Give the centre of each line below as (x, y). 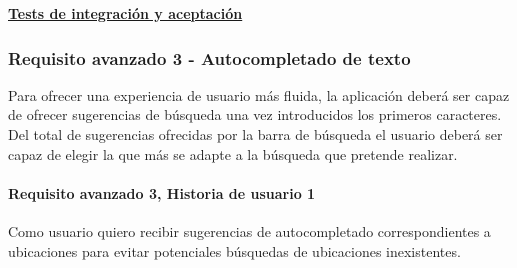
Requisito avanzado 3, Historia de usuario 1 (162, 192)
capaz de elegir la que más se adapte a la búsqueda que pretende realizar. (233, 153)
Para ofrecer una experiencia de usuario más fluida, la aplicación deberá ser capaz (259, 94)
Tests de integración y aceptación (125, 13)
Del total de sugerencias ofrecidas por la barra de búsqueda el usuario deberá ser (255, 134)
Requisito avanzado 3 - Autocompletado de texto (209, 57)
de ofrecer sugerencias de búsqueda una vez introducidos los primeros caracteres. (255, 114)
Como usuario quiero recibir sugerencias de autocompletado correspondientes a (249, 230)
